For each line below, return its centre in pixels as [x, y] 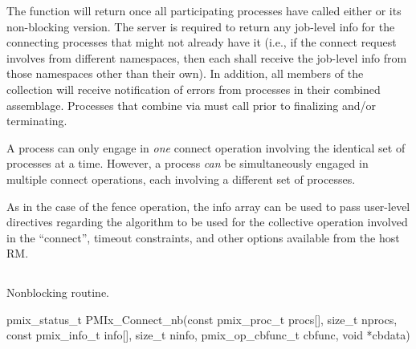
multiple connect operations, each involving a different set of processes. [181, 179]
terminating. [37, 121]
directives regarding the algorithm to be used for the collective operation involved [207, 222]
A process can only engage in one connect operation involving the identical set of [206, 147]
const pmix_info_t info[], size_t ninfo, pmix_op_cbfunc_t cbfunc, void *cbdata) [208, 335]
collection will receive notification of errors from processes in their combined [194, 89]
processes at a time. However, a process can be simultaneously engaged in [188, 163]
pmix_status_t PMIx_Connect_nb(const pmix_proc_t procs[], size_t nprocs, [202, 319]
